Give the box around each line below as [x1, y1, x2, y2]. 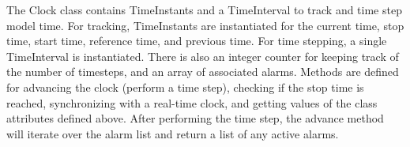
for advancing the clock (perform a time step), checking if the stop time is [6, 78, 364, 95]
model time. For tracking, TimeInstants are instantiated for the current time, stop [6, 17, 404, 33]
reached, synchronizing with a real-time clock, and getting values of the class [6, 94, 378, 111]
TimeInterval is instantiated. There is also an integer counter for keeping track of [6, 47, 399, 64]
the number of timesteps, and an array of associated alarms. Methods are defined [6, 63, 399, 80]
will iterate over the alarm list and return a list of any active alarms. [6, 125, 339, 141]
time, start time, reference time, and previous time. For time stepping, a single [6, 32, 387, 49]
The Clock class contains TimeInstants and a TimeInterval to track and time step [6, 2, 402, 17]
